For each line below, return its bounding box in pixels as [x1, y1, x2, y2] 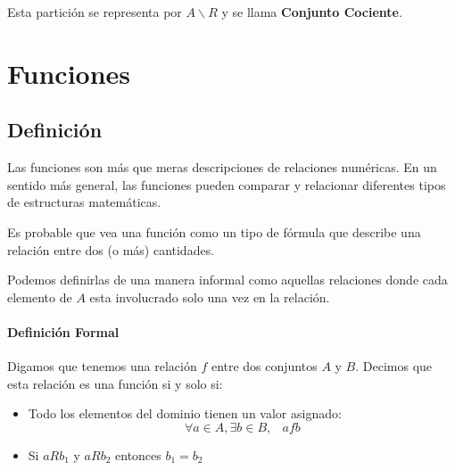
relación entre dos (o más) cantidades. [7, 240, 215, 259]
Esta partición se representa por [7, 3, 182, 21]
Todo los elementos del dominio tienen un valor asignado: [28, 404, 342, 423]
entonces [115, 445, 161, 464]
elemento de [7, 287, 72, 306]
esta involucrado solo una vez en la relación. [89, 287, 330, 306]
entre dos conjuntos [211, 357, 318, 375]
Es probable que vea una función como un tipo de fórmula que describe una [7, 222, 421, 241]
